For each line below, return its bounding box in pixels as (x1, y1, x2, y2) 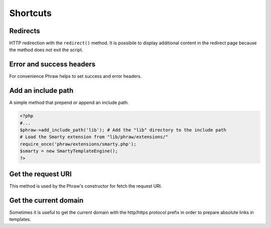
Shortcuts (9, 8, 52, 19)
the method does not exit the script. (9, 47, 83, 53)
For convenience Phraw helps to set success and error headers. (9, 73, 142, 79)
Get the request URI (9, 170, 72, 178)
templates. (9, 216, 31, 222)
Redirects (9, 27, 40, 35)
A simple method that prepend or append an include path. (9, 99, 129, 105)
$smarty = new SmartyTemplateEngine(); (20, 148, 118, 154)
